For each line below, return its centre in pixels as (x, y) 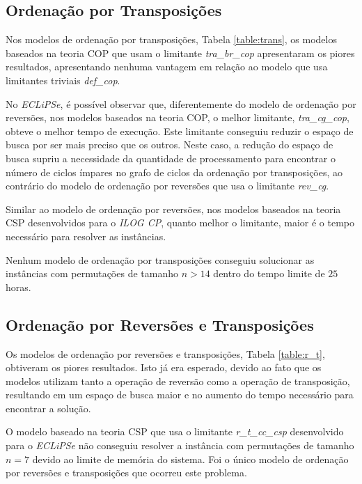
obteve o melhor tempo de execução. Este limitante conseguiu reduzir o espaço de (180, 131)
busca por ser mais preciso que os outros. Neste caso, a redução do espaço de (170, 145)
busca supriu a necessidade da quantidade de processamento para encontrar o (171, 158)
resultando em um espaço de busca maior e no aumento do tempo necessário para (180, 395)
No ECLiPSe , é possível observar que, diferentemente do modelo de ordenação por (181, 103)
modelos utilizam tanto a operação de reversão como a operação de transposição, (178, 381)
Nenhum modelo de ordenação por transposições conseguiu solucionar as (160, 259)
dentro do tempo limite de (269, 273)
